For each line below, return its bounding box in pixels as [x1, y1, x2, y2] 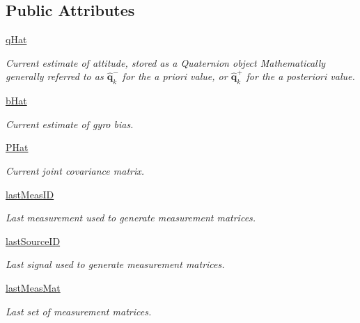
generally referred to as [6, 69, 104, 84]
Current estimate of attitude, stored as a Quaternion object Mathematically [6, 55, 326, 70]
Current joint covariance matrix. [6, 163, 145, 178]
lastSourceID [6, 233, 61, 248]
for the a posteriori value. [246, 69, 355, 84]
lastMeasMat [6, 280, 61, 294]
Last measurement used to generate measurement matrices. [6, 210, 256, 225]
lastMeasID [6, 187, 54, 201]
